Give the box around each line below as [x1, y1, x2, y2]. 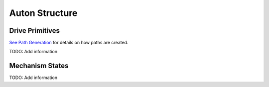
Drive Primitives [9, 26, 60, 35]
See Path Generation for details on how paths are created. [9, 40, 129, 46]
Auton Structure [9, 7, 78, 18]
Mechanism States [9, 62, 69, 70]
